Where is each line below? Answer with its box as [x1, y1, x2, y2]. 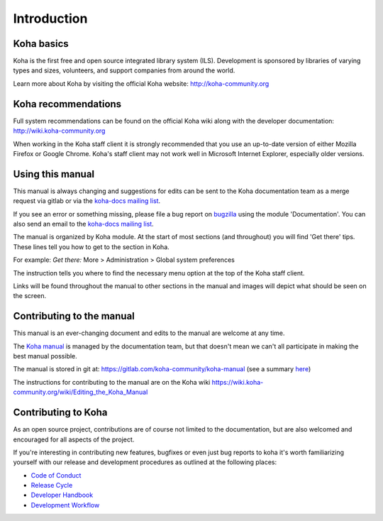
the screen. [13, 292, 47, 300]
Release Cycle [30, 481, 73, 490]
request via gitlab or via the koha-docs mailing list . [13, 197, 161, 205]
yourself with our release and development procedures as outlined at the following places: [13, 458, 277, 466]
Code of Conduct [30, 471, 82, 479]
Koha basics [13, 38, 69, 50]
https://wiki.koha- [211, 378, 264, 386]
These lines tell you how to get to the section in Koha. [13, 242, 170, 251]
